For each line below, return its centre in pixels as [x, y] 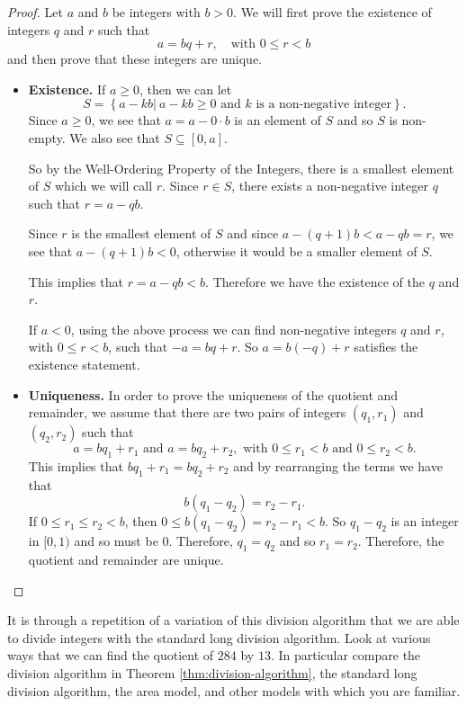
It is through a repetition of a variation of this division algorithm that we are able [233, 620]
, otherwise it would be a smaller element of [296, 250]
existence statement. [84, 364]
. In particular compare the [346, 655]
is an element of [278, 120]
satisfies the [386, 347]
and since [253, 233]
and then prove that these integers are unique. [135, 59]
